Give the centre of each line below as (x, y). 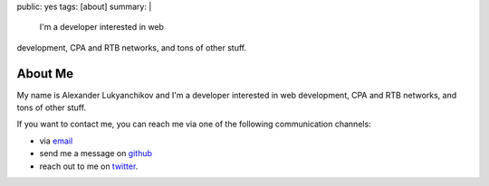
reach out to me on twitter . (89, 166)
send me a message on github (96, 153)
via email (56, 141)
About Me (45, 74)
